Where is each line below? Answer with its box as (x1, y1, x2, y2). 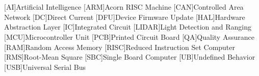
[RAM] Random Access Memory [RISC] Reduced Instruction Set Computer (4, 41, 236, 52)
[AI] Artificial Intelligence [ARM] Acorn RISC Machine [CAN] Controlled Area (4, 2, 244, 12)
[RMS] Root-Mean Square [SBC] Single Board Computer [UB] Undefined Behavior (4, 52, 255, 62)
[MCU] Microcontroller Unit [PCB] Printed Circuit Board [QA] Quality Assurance (4, 31, 254, 42)
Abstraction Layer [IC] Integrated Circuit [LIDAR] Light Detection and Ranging (4, 21, 252, 32)
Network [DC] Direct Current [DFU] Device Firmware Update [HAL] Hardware (4, 11, 245, 22)
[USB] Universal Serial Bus (4, 61, 86, 72)
